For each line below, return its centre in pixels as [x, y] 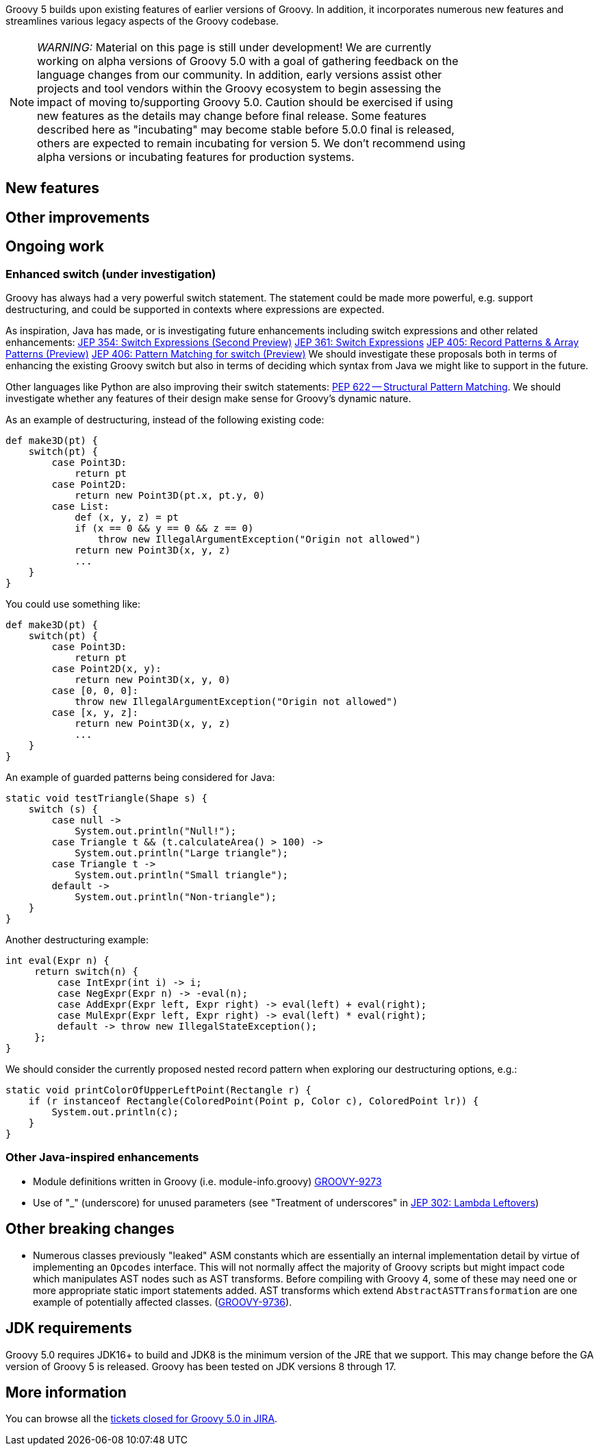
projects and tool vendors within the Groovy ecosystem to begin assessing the [239, 88]
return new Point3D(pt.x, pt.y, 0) [170, 496]
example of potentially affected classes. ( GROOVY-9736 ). [163, 1302]
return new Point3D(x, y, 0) [153, 680]
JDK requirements [69, 1328]
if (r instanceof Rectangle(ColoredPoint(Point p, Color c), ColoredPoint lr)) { [254, 1101]
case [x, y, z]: [95, 713]
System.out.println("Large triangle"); [182, 853]
